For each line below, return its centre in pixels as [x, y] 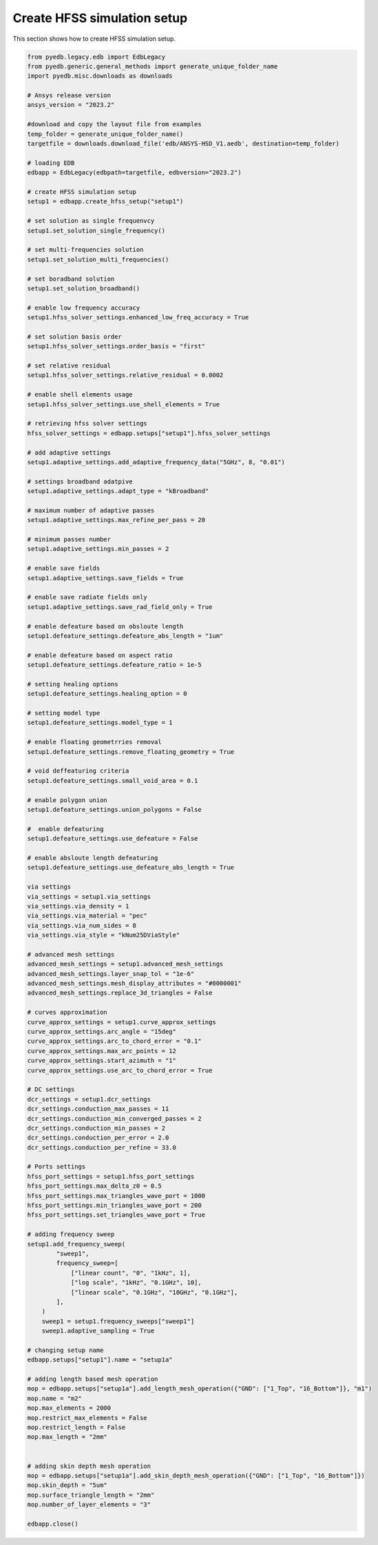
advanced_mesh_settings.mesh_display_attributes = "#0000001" [134, 984]
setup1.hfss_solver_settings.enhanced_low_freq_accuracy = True [138, 318]
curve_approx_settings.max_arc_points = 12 [102, 1051]
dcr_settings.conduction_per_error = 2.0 [98, 1138]
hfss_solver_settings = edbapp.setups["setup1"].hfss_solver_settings [149, 433]
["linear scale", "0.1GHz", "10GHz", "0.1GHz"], [154, 1292]
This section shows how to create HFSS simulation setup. [94, 39]
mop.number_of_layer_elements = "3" [89, 1505]
